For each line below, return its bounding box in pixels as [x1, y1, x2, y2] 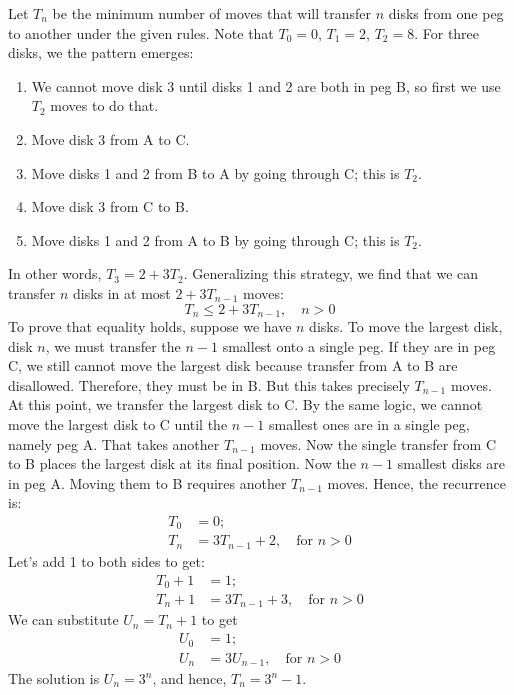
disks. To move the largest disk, [309, 315, 503, 336]
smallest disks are [397, 453, 506, 474]
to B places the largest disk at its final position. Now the [8, 453, 356, 474]
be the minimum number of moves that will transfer [52, 3, 371, 23]
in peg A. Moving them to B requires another [8, 472, 287, 493]
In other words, [8, 263, 102, 284]
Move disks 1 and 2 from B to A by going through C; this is [31, 162, 400, 183]
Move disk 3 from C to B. [31, 196, 189, 217]
